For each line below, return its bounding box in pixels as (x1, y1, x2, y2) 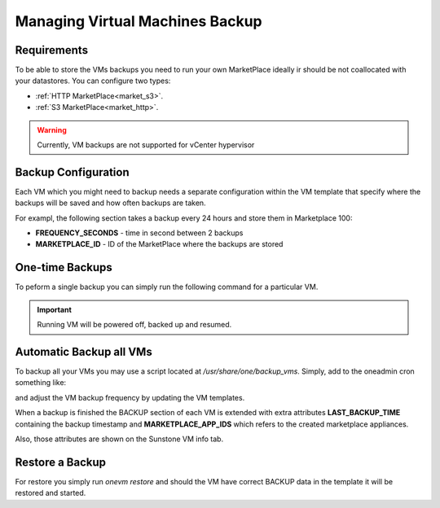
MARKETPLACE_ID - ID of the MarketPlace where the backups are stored (35, 239, 284, 249)
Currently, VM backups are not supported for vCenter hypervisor (37, 140, 255, 150)
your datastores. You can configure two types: (15, 76, 171, 85)
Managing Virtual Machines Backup (15, 12, 262, 30)
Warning (37, 125, 67, 134)
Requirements (15, 43, 89, 57)
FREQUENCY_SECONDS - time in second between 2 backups (35, 228, 244, 238)
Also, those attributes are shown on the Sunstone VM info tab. (15, 434, 224, 444)
